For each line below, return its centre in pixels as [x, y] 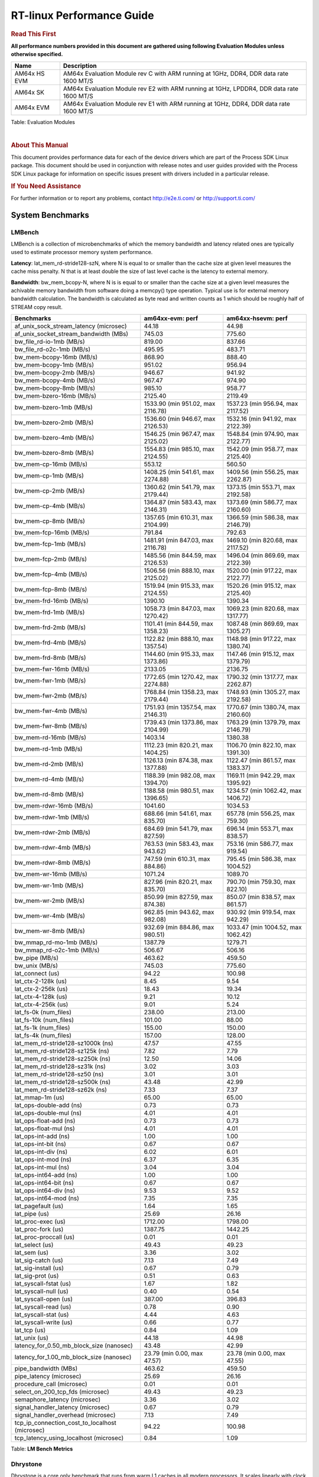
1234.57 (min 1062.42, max [264, 790]
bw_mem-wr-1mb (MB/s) [49, 886]
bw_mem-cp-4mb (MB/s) [50, 506]
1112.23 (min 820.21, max [178, 746]
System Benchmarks [50, 215]
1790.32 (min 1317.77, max [262, 677]
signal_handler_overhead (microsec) [65, 1415]
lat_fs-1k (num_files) [42, 1028]
